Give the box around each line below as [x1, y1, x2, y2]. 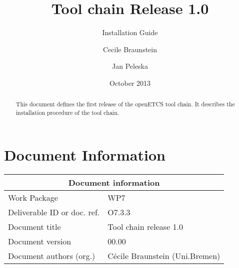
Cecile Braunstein [102, 44, 157, 54]
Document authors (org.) [8, 249, 95, 261]
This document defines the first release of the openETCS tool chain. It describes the [15, 100, 235, 108]
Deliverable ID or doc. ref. [8, 206, 100, 218]
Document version [8, 235, 71, 247]
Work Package [8, 191, 58, 203]
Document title [8, 220, 61, 232]
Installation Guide [102, 27, 158, 38]
